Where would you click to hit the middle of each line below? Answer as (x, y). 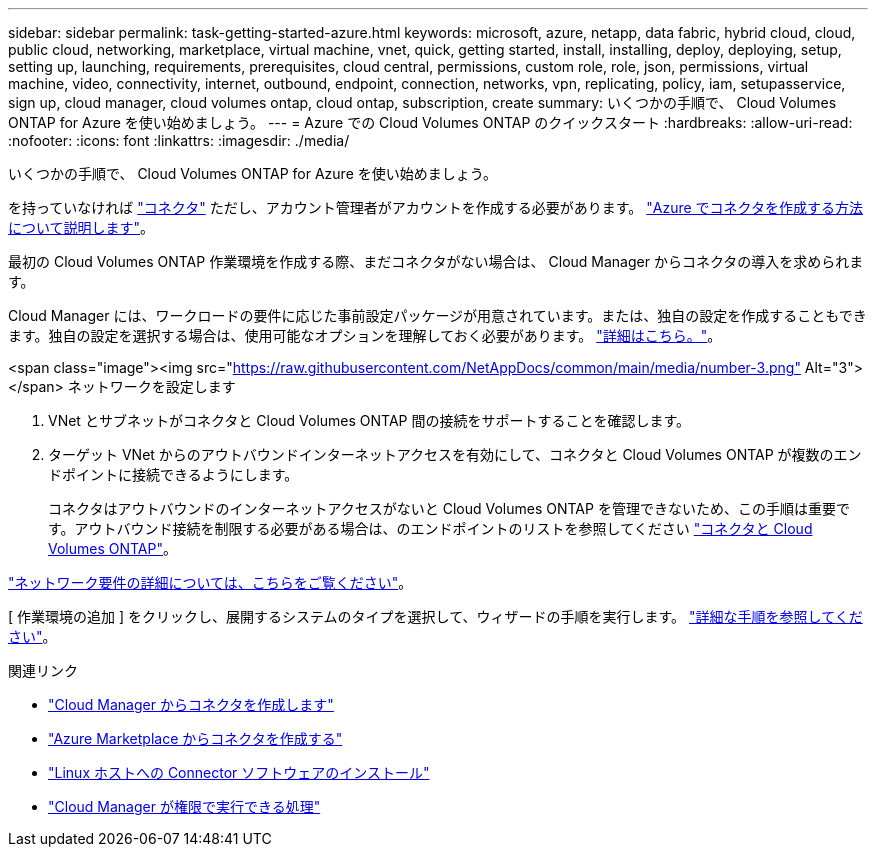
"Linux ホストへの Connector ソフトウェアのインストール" (239, 772)
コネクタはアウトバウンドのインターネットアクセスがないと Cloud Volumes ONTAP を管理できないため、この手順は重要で (449, 508)
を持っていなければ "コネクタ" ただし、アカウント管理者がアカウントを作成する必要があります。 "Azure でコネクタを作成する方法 (435, 207)
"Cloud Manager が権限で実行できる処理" (184, 806)
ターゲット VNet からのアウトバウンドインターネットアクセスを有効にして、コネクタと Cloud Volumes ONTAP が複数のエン (455, 454)
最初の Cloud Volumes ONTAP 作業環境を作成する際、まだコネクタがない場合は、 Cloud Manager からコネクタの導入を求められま (436, 261)
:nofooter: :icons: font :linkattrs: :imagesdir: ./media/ (179, 140)
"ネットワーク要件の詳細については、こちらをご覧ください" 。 (210, 582)
